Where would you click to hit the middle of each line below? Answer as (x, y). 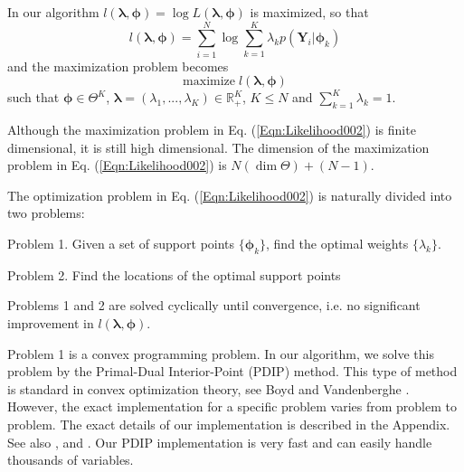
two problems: (46, 213)
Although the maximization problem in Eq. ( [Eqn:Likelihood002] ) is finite (212, 130)
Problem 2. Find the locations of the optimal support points (174, 274)
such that (33, 97)
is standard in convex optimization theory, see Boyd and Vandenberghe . (208, 388)
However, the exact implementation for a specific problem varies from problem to (232, 406)
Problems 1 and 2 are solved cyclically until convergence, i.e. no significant (214, 305)
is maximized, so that (309, 12)
